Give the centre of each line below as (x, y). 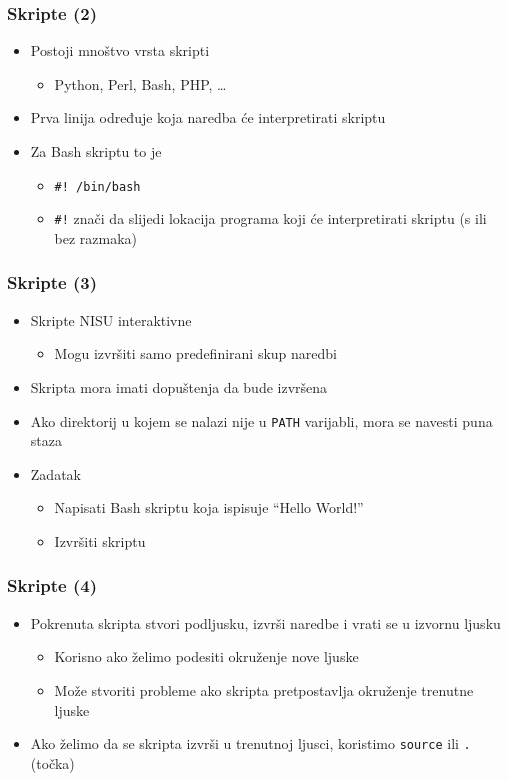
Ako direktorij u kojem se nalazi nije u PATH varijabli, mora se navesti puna (261, 420)
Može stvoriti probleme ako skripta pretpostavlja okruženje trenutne (264, 689)
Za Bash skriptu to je (96, 151)
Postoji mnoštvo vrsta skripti (120, 50)
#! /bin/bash (97, 186)
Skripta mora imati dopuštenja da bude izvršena (179, 386)
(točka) (52, 762)
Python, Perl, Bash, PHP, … (140, 83)
